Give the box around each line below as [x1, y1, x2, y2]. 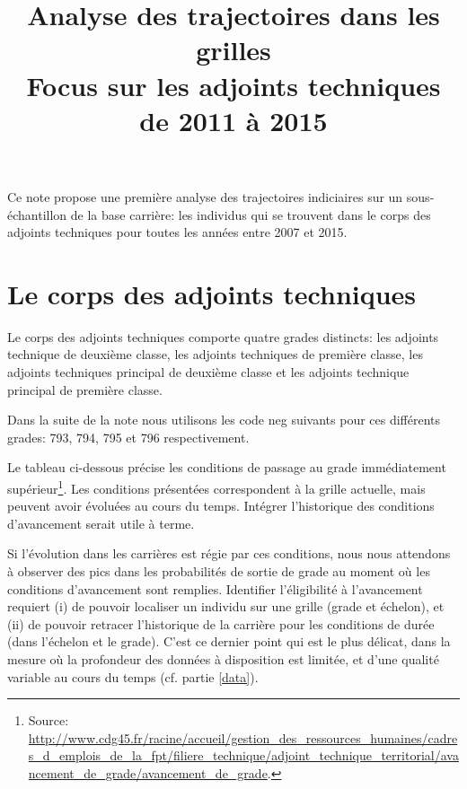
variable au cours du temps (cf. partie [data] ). [7, 667, 259, 686]
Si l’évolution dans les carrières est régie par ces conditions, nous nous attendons [7, 544, 451, 563]
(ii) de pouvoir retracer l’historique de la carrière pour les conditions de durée [7, 614, 435, 633]
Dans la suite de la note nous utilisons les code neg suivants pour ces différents [7, 410, 441, 429]
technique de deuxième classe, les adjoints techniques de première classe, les [7, 345, 423, 364]
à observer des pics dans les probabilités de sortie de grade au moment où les [7, 562, 430, 581]
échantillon [7, 205, 67, 224]
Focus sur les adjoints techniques [26, 66, 441, 103]
